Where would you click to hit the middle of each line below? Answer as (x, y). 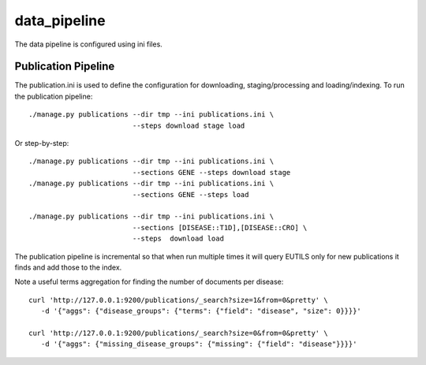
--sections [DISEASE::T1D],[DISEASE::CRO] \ (220, 227)
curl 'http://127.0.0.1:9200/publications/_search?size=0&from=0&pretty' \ (178, 333)
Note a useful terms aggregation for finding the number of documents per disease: (149, 282)
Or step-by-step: (42, 143)
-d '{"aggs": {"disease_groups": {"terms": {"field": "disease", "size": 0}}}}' (201, 311)
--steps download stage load (189, 125)
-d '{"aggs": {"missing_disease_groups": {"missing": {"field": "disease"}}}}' (199, 344)
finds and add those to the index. (68, 267)
